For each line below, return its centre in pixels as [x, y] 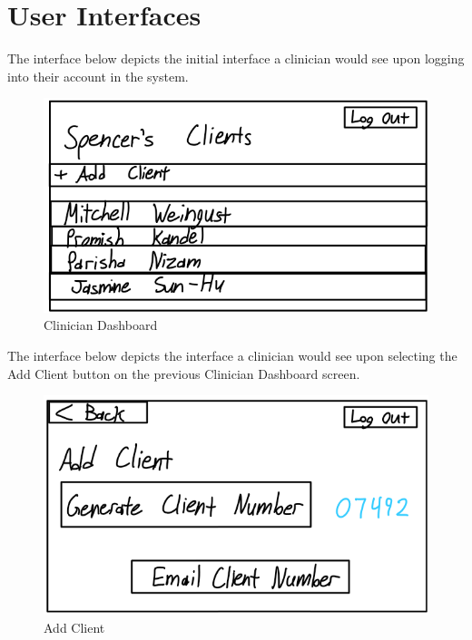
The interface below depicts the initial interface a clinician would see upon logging [236, 58]
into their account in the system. [98, 76]
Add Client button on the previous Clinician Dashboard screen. [184, 373]
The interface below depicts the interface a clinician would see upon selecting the [232, 356]
